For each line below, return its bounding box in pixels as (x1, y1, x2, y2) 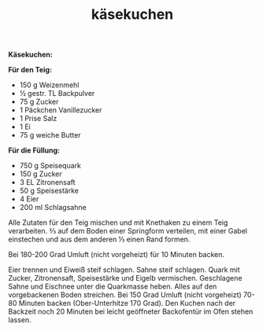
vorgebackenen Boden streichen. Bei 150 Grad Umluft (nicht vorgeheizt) (8, 290, 242, 300)
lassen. (8, 315, 31, 325)
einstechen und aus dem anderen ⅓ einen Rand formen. (8, 234, 191, 245)
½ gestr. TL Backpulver (19, 89, 95, 98)
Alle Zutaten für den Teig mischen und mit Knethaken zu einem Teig (8, 218, 228, 227)
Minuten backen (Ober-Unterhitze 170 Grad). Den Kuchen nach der (18, 299, 236, 308)
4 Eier (19, 194, 39, 204)
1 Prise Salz (19, 114, 57, 123)
